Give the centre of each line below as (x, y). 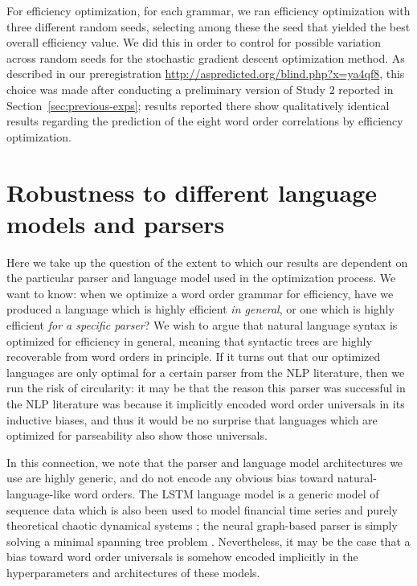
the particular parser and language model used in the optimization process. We (201, 278)
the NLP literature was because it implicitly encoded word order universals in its (206, 404)
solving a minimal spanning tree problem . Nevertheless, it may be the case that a (208, 541)
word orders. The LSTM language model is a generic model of (226, 493)
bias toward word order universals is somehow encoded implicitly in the (182, 557)
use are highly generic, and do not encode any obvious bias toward (170, 478)
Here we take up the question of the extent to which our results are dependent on (207, 262)
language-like (39, 493)
